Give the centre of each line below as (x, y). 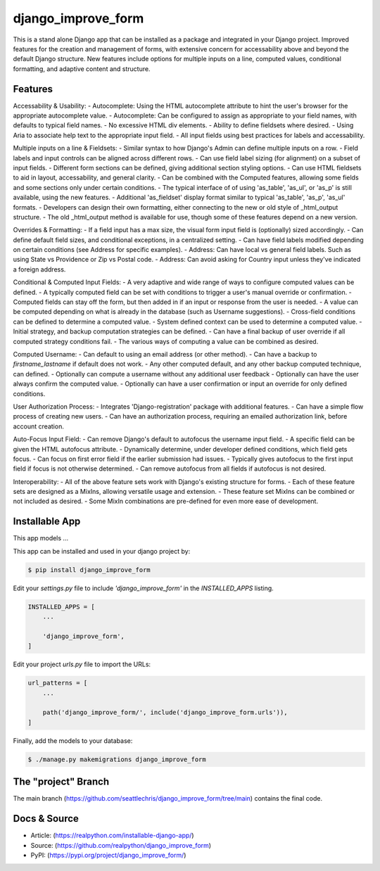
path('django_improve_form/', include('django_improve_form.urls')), (165, 713)
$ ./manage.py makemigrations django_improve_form (117, 759)
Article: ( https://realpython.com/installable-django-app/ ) (112, 835)
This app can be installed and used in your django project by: (102, 551)
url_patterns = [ (58, 683)
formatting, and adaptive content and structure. (82, 69)
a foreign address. (39, 269)
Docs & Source (46, 819)
